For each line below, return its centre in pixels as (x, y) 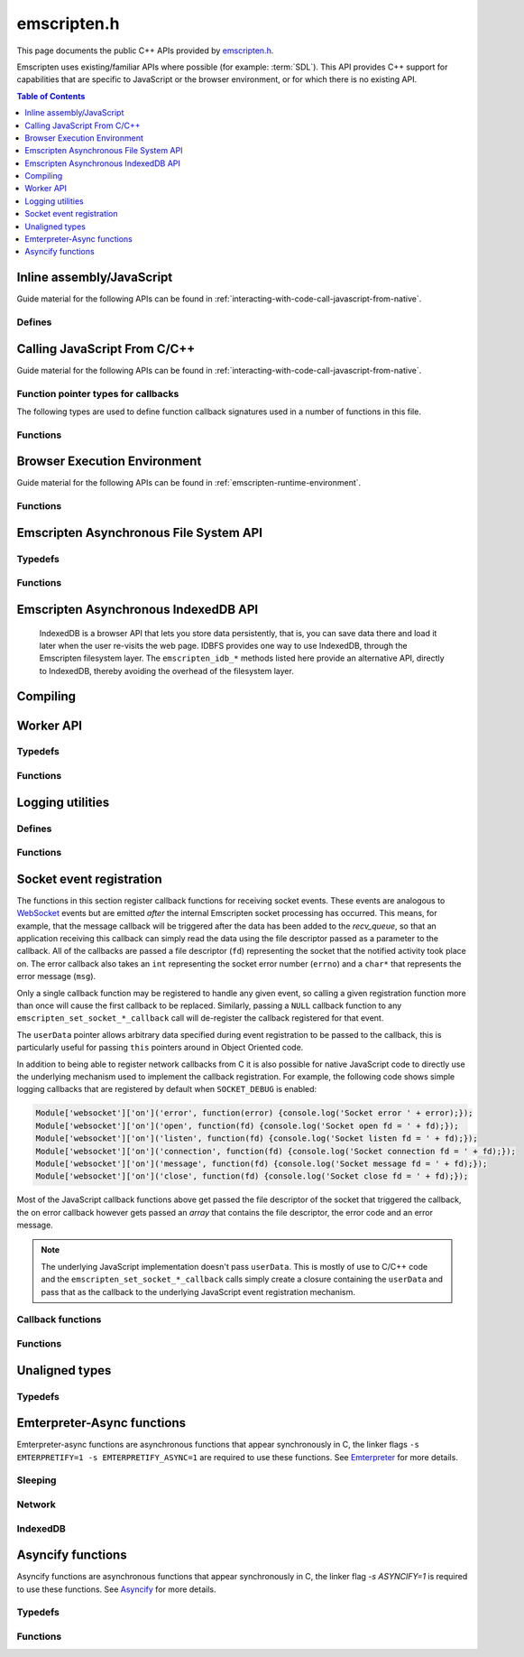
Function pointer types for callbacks (98, 393)
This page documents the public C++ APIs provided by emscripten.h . (145, 51)
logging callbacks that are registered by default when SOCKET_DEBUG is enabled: (167, 1089)
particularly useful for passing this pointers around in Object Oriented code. (160, 1048)
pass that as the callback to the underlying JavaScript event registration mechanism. (198, 1291)
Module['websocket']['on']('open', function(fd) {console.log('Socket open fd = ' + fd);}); (247, 1125)
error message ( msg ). (56, 977)
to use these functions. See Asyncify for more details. (116, 1589)
